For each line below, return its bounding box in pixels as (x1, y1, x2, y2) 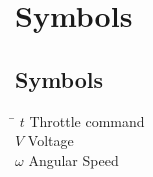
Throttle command (29, 110, 145, 131)
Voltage (27, 130, 74, 151)
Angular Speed (28, 149, 119, 170)
